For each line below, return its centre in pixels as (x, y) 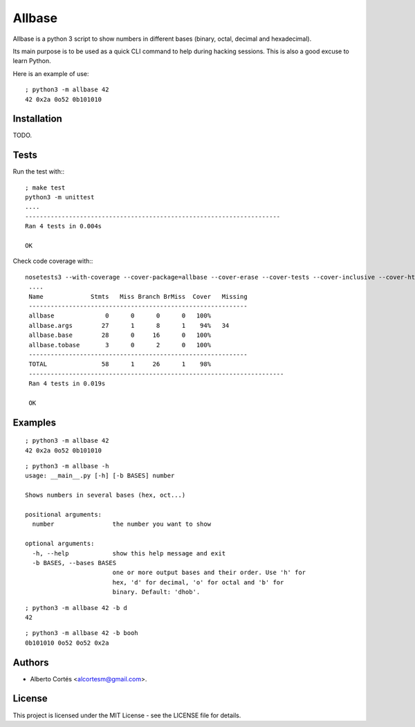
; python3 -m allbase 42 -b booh (82, 633)
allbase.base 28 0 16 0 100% (120, 335)
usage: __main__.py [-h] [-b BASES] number (100, 476)
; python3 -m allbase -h (67, 466)
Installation (37, 119)
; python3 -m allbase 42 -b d (76, 608)
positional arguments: (64, 515)
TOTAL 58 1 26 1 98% (120, 364)
